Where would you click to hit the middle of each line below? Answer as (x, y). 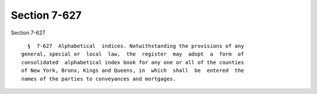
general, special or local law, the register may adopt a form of (133, 54)
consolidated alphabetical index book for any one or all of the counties (133, 62)
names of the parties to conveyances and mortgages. (99, 79)
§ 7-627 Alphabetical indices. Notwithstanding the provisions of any (136, 46)
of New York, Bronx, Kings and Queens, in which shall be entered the (133, 71)
